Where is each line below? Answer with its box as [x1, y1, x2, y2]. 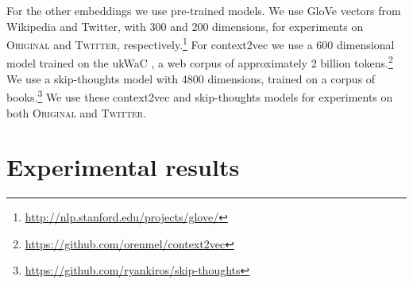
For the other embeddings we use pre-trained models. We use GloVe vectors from [6, 2, 401, 18]
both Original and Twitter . [6, 104, 147, 121]
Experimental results [6, 151, 240, 183]
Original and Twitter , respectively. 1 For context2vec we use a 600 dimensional [6, 34, 395, 52]
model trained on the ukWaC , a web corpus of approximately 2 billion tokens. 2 [6, 52, 393, 71]
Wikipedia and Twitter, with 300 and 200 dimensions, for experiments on [6, 17, 364, 34]
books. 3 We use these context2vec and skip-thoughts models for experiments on [6, 86, 393, 105]
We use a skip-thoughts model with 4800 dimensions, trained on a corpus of [6, 70, 376, 86]
